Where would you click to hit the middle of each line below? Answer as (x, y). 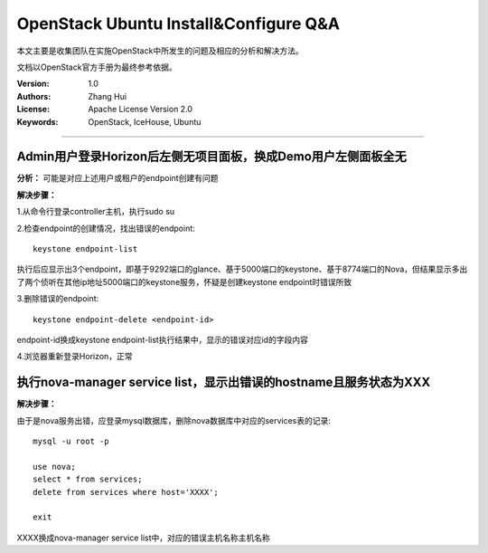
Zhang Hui (107, 96)
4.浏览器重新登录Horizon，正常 (75, 357)
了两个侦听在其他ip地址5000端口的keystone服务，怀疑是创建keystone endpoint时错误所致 (184, 281)
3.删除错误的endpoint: (58, 299)
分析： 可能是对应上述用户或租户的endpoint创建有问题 (117, 178)
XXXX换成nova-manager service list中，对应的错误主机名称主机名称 (144, 538)
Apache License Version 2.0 (141, 110)
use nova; (54, 467)
